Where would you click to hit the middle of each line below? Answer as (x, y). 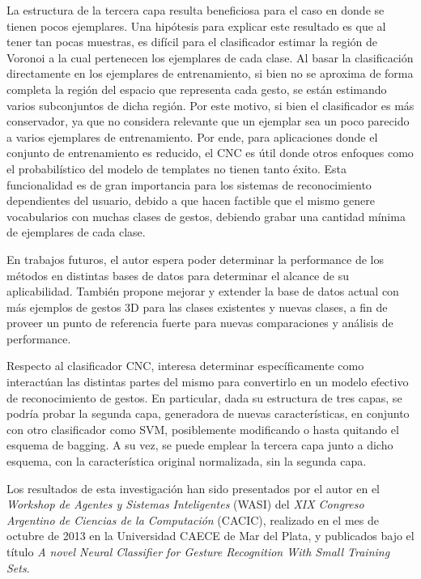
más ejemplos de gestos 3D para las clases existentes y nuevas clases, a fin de (197, 307)
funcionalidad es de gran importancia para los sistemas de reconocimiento (189, 184)
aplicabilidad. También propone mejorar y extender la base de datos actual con (203, 291)
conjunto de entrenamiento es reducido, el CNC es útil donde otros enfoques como (210, 153)
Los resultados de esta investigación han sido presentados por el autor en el (193, 488)
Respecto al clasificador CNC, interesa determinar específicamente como (185, 366)
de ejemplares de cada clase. (76, 232)
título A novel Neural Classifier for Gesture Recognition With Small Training (198, 551)
